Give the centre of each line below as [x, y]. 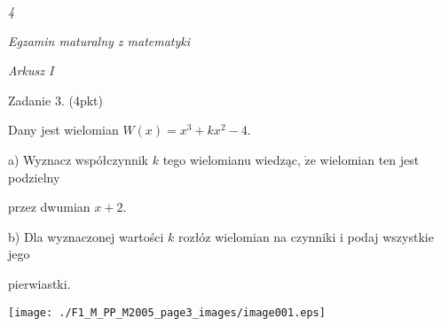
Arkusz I [31, 70]
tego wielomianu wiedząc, [232, 159]
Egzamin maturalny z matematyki [99, 40]
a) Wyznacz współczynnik [79, 159]
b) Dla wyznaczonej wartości [86, 236]
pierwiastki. [39, 283]
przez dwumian [49, 207]
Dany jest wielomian [63, 130]
